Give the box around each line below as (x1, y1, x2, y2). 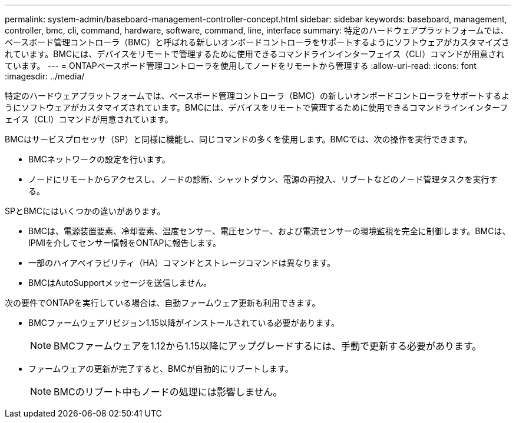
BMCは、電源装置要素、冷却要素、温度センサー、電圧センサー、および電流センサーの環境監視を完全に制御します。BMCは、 (28, 226, 511, 236)
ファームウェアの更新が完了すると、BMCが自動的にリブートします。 (28, 364, 293, 374)
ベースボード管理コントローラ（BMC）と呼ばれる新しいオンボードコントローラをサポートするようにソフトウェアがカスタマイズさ (5, 37, 510, 47)
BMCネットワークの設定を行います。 (28, 154, 170, 164)
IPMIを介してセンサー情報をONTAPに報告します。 (28, 238, 221, 248)
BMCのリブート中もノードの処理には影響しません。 (54, 386, 283, 398)
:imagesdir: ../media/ (5, 71, 85, 81)
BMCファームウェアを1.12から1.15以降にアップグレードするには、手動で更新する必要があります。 (54, 340, 482, 352)
